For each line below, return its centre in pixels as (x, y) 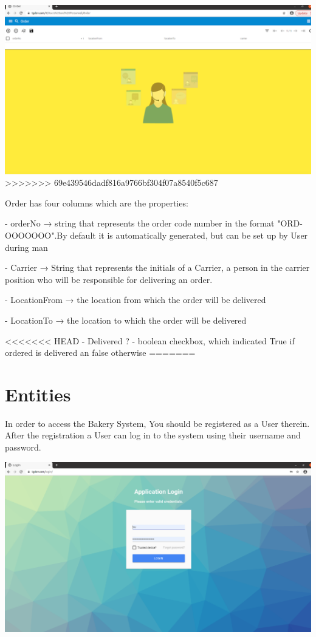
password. (23, 447)
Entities (38, 394)
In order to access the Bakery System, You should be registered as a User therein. (157, 423)
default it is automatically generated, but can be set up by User (189, 235)
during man (26, 247)
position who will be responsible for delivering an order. (109, 279)
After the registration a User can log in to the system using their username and (153, 435)
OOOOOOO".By (36, 235)
